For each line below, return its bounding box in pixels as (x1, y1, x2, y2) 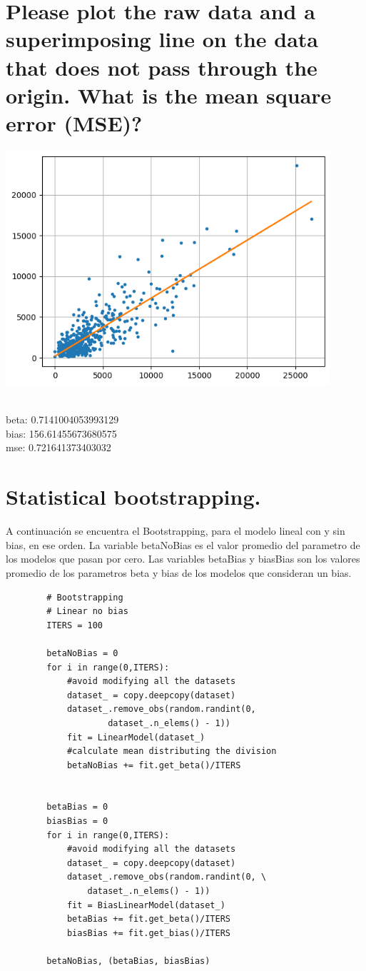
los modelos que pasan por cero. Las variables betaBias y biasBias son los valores (6, 551, 360, 566)
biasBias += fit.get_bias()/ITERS (66, 927, 230, 938)
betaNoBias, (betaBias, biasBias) (46, 956, 210, 966)
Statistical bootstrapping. (6, 482, 261, 511)
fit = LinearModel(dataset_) (66, 732, 205, 743)
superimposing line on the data (6, 24, 318, 54)
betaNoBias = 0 (46, 648, 118, 658)
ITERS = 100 (46, 620, 103, 630)
